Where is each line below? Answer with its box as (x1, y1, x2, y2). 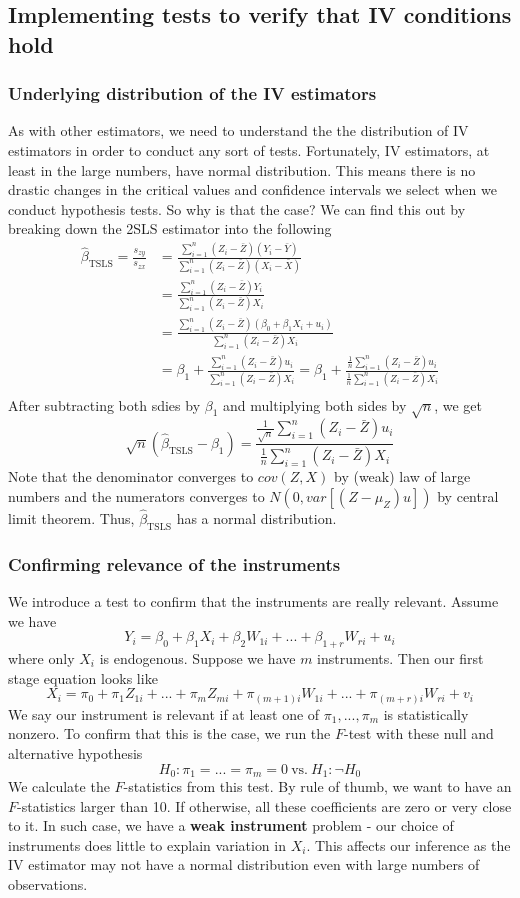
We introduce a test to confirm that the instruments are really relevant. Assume (8, 591, 499, 612)
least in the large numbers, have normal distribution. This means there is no (8, 159, 476, 180)
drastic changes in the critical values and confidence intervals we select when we (8, 179, 497, 200)
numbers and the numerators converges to (8, 485, 265, 506)
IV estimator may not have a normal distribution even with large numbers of (8, 854, 480, 875)
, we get (434, 394, 483, 415)
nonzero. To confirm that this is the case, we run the (8, 723, 331, 744)
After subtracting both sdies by (8, 394, 201, 415)
